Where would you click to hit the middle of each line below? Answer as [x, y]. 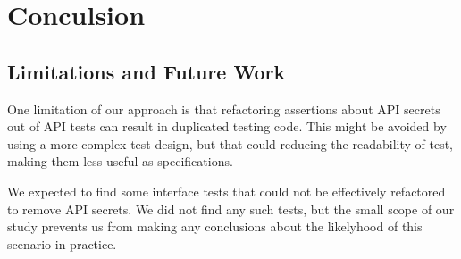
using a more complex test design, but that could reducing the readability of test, [230, 143]
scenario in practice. [62, 243]
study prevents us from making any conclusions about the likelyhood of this [215, 226]
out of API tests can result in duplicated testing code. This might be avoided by [227, 126]
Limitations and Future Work [147, 71]
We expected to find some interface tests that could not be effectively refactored [226, 191]
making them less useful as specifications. [120, 161]
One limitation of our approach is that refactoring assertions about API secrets [224, 109]
